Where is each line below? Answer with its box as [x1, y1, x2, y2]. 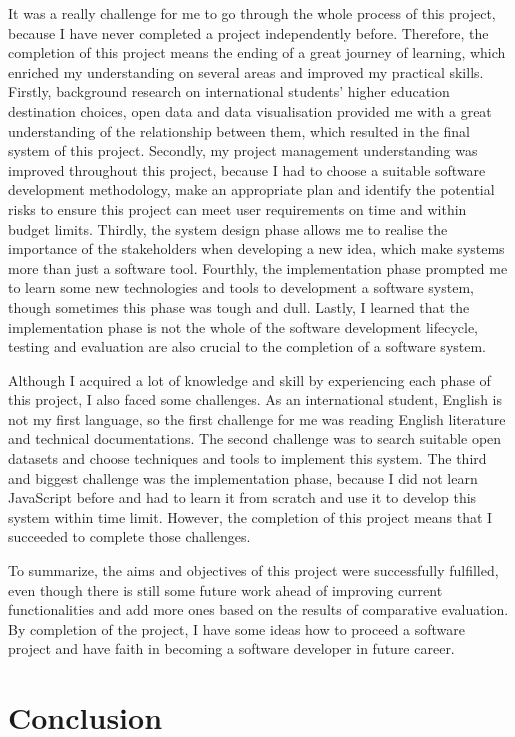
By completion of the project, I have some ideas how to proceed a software [8, 618, 466, 639]
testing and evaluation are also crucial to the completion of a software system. [8, 336, 487, 357]
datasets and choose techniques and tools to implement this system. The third [8, 448, 487, 469]
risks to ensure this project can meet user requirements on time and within [8, 198, 467, 219]
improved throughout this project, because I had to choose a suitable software [8, 159, 486, 180]
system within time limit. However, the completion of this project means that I [8, 506, 493, 527]
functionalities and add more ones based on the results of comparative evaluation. [8, 599, 509, 620]
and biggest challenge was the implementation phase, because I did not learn [8, 467, 478, 488]
